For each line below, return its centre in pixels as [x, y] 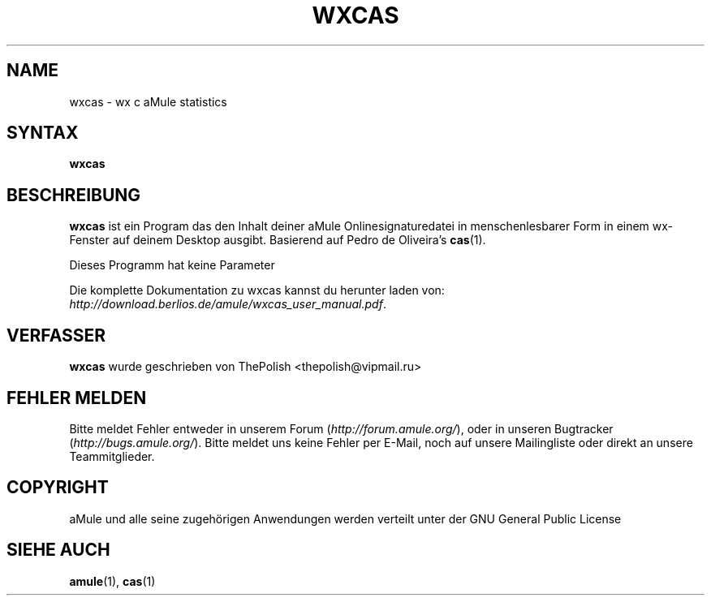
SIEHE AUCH [58, 550]
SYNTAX [43, 133]
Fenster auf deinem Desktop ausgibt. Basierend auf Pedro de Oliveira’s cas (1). [278, 240]
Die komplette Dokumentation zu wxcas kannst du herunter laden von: [257, 290]
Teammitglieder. [112, 456]
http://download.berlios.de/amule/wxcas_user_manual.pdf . [228, 304]
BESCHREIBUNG [74, 195]
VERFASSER [56, 335]
